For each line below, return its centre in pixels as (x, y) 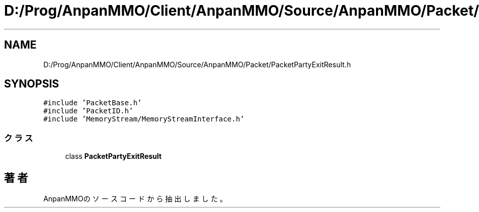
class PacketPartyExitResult (113, 156)
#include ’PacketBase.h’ (93, 103)
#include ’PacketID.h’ (88, 111)
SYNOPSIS (32, 84)
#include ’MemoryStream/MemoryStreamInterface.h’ (144, 119)
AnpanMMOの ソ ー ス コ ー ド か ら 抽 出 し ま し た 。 (135, 199)
